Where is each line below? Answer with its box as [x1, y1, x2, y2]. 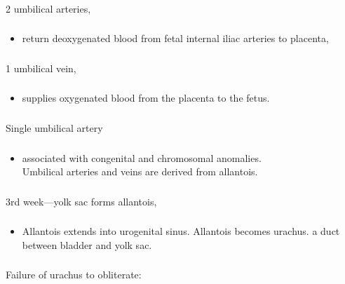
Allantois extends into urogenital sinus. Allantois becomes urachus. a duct [22, 224, 340, 238]
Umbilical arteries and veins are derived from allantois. [22, 164, 258, 179]
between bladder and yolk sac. [22, 237, 152, 252]
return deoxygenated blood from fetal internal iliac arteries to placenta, [22, 31, 329, 46]
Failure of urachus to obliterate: [6, 267, 142, 282]
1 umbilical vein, [6, 60, 76, 75]
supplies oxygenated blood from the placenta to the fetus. [22, 90, 270, 105]
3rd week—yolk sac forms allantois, [6, 194, 157, 208]
